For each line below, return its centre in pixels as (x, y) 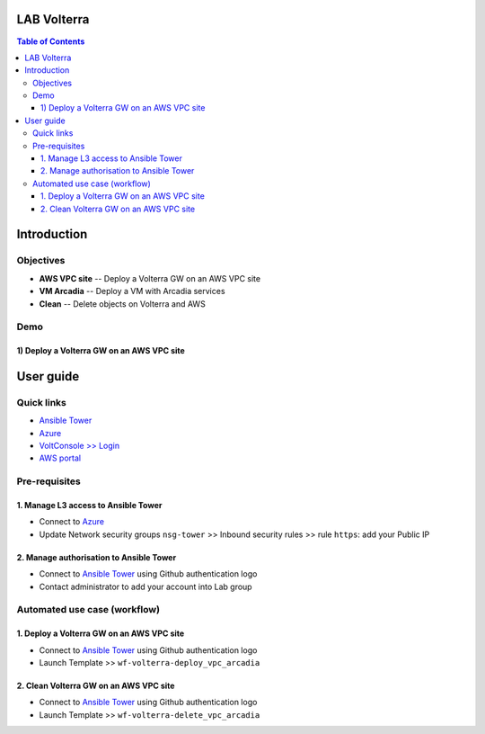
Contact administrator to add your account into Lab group (145, 586)
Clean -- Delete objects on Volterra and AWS (122, 304)
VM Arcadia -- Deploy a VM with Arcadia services (132, 291)
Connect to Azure (72, 522)
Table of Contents (51, 41)
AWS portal (60, 458)
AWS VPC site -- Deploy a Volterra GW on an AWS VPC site (150, 278)
